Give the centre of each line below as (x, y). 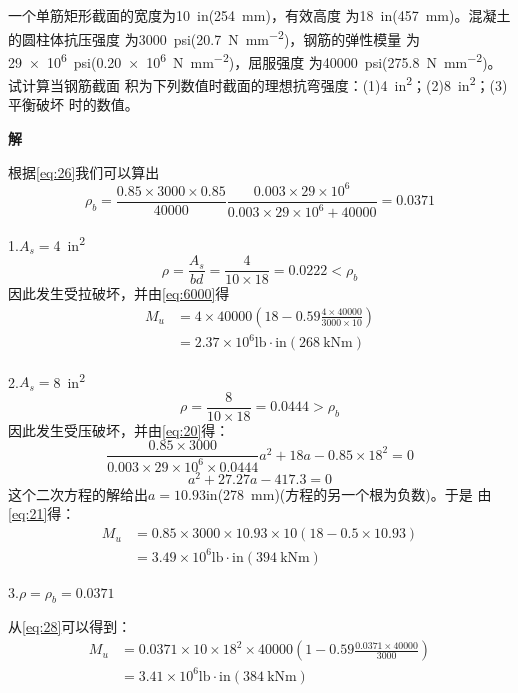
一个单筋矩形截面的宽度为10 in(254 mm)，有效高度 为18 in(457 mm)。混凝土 (259, 15)
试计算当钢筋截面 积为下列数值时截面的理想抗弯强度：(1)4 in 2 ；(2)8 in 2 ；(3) (258, 83)
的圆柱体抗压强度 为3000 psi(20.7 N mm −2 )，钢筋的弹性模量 (205, 37)
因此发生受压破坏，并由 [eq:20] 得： (119, 429)
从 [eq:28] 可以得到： (70, 626)
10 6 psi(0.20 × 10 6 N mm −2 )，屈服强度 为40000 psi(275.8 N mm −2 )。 (274, 60)
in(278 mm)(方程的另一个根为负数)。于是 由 (348, 493)
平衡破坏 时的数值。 (73, 104)
